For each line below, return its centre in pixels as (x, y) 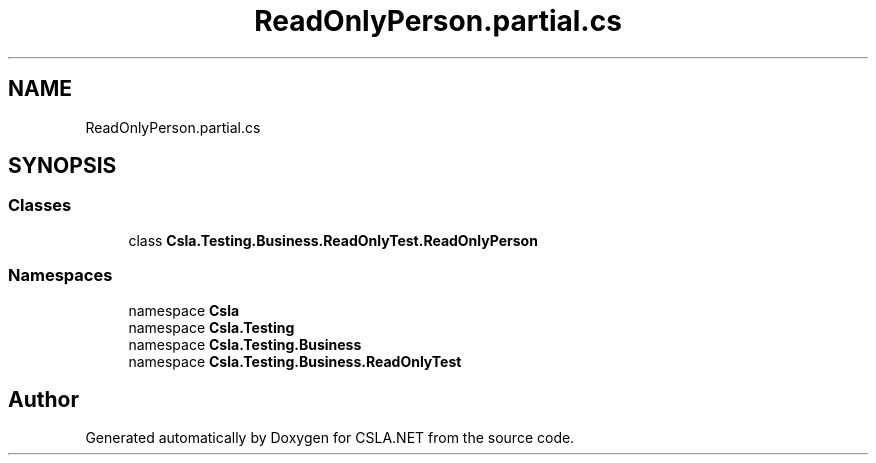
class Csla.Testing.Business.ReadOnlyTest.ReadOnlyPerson (333, 240)
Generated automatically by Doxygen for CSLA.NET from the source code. (330, 438)
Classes (40, 205)
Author (43, 399)
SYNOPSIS (62, 166)
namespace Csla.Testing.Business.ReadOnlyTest (295, 361)
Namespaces (60, 275)
